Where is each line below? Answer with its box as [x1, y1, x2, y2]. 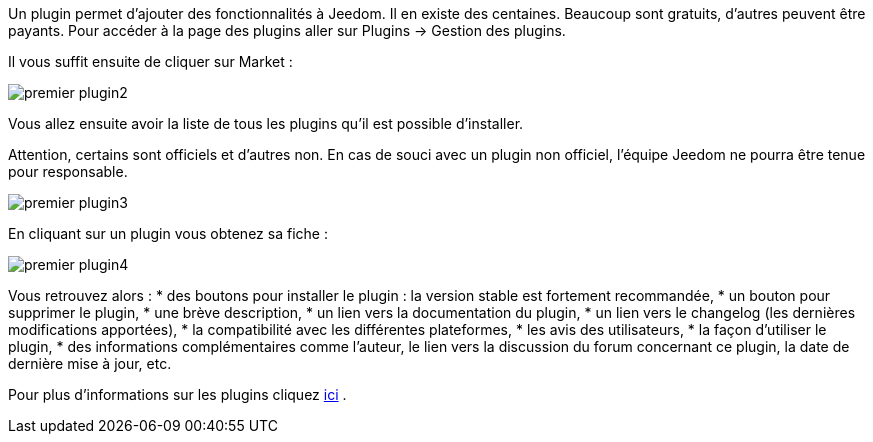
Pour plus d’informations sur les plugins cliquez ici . [8, 386, 347, 403]
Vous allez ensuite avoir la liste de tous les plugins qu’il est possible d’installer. [8, 115, 524, 132]
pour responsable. [8, 163, 128, 180]
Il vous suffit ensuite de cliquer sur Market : [8, 53, 293, 70]
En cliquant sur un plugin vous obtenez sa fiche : [8, 225, 328, 242]
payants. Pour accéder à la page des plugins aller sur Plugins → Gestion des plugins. [8, 22, 566, 39]
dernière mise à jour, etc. [8, 355, 172, 372]
